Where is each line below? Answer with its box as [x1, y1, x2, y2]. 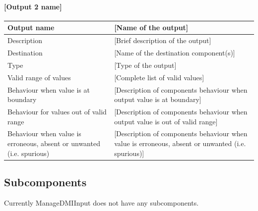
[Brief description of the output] [114, 35, 211, 46]
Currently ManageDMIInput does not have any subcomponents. [4, 197, 199, 208]
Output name [7, 22, 55, 33]
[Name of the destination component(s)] [114, 47, 235, 57]
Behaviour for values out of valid [7, 106, 107, 116]
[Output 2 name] [4, 1, 62, 11]
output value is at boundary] [114, 94, 201, 105]
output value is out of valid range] [114, 116, 218, 126]
